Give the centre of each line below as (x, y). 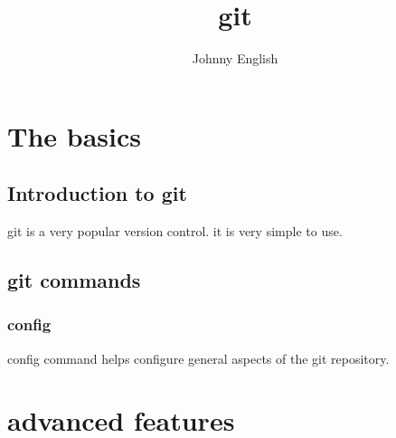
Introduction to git (97, 193)
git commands (74, 280)
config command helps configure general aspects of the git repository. (198, 358)
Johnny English (235, 58)
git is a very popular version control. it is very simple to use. (175, 231)
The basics (74, 135)
